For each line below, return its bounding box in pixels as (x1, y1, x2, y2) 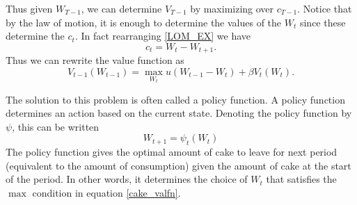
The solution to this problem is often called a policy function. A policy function (6, 92, 345, 106)
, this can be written (12, 119, 100, 133)
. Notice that (297, 1, 352, 15)
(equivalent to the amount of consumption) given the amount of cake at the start (6, 158, 351, 172)
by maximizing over (190, 1, 274, 15)
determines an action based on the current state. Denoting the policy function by (6, 106, 352, 120)
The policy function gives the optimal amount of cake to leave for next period (6, 145, 338, 159)
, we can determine (81, 1, 162, 15)
